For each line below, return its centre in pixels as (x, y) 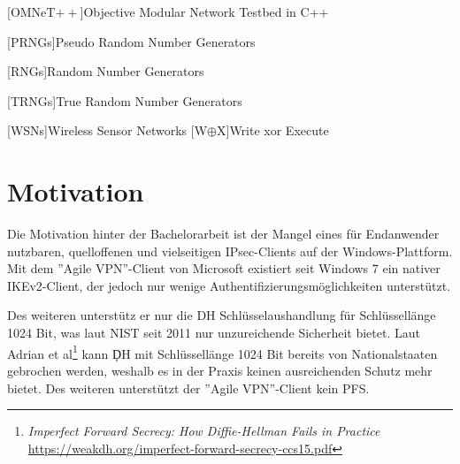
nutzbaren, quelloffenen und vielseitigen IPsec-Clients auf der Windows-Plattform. (230, 251)
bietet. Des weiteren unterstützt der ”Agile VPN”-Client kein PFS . (188, 388)
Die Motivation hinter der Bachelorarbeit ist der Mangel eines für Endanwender (223, 234)
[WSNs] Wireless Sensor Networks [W (107, 130)
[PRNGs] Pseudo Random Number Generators (131, 41)
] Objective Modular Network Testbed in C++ (204, 11)
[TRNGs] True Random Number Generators (125, 100)
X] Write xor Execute (272, 130)
